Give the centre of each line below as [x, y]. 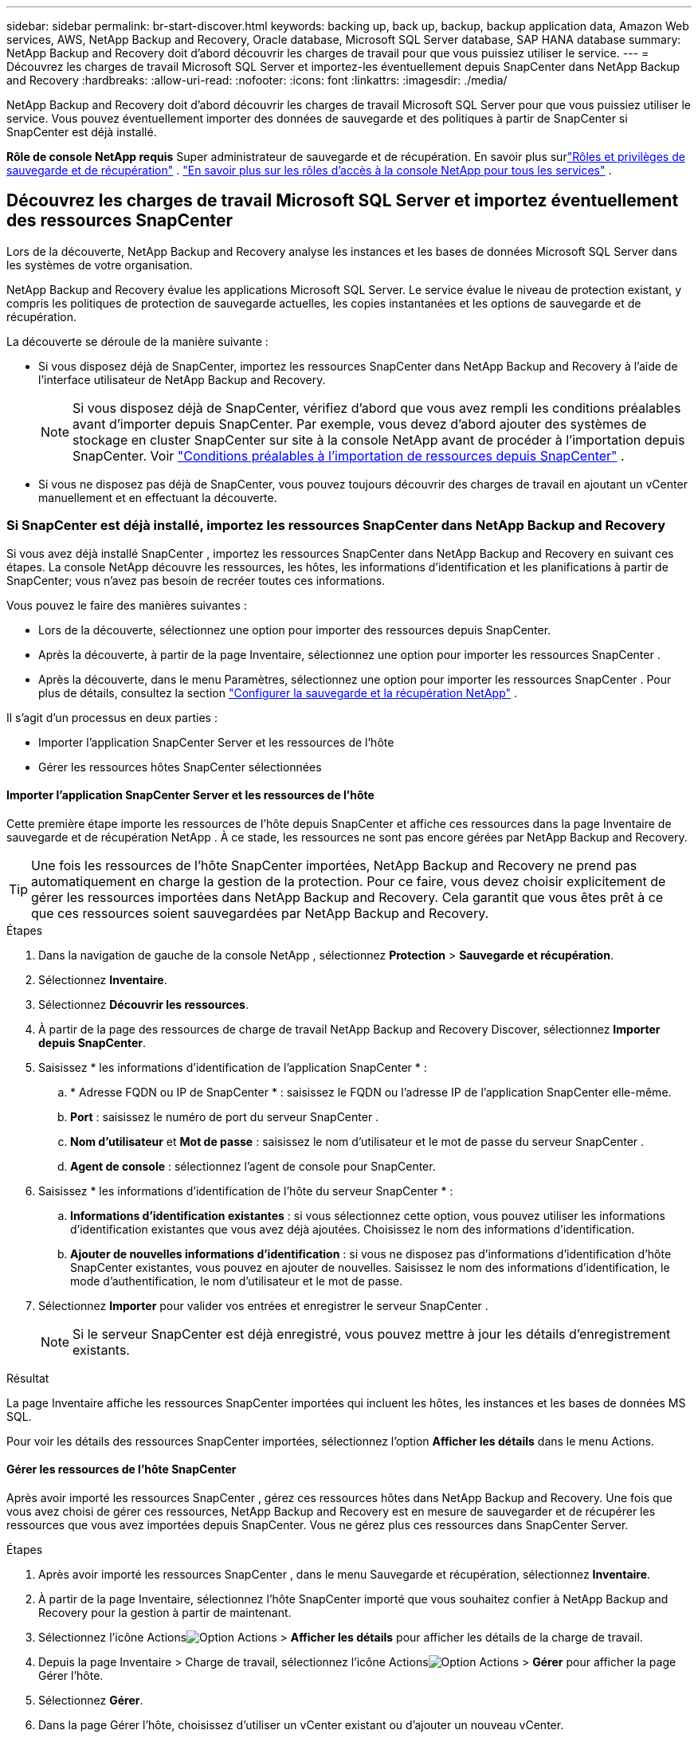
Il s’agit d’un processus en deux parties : [112, 717]
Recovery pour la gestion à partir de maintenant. [165, 1613]
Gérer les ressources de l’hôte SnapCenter [122, 1469]
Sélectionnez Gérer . [91, 1701]
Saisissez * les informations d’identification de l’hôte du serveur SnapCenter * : [246, 1191]
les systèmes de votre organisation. [100, 265]
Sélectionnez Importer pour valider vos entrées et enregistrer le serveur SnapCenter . [263, 1305]
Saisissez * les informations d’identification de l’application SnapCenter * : [233, 1067]
